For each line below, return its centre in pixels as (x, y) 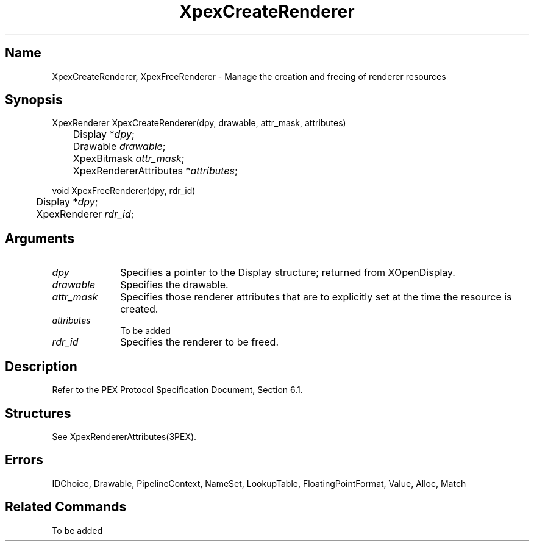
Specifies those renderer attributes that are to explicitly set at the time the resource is (316, 297)
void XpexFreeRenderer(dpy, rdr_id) (124, 191)
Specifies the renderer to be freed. (199, 342)
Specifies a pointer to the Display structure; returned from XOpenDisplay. (288, 273)
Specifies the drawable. (174, 285)
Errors (24, 460)
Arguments (40, 238)
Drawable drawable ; (119, 147)
